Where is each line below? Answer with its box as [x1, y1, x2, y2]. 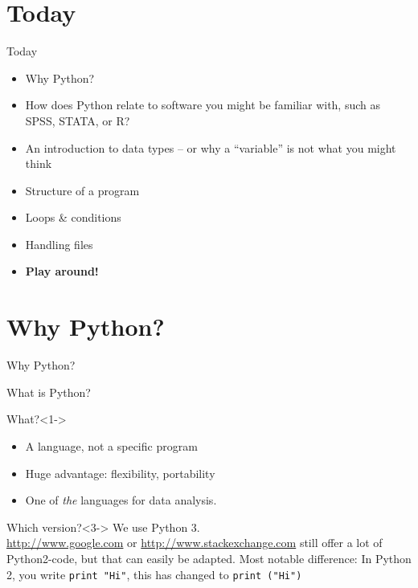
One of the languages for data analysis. [25, 492, 217, 508]
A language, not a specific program [25, 437, 198, 454]
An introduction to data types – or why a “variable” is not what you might [25, 139, 396, 156]
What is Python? [6, 383, 91, 400]
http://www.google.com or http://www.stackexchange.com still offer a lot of [6, 534, 383, 551]
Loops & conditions [25, 209, 121, 226]
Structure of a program [25, 182, 140, 198]
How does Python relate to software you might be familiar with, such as [25, 96, 381, 113]
